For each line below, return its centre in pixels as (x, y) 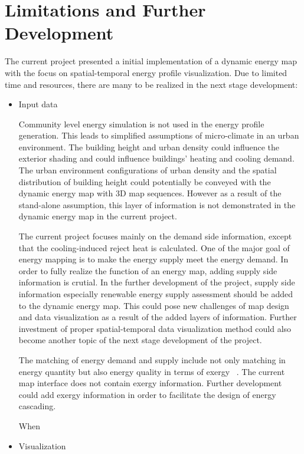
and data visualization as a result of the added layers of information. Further (158, 317)
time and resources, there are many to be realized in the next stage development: (151, 84)
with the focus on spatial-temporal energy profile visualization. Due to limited (146, 72)
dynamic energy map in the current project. (98, 216)
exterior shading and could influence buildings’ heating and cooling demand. (156, 158)
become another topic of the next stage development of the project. (140, 340)
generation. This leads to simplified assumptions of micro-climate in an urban (159, 135)
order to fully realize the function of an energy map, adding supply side (148, 270)
